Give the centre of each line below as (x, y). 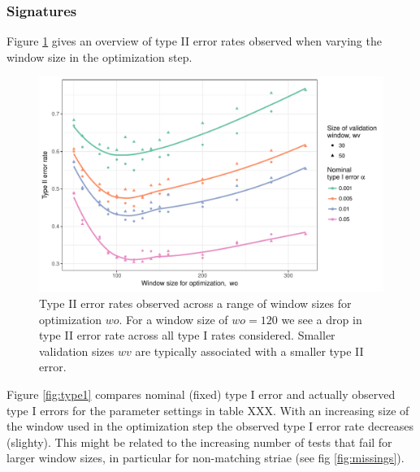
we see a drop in (322, 319)
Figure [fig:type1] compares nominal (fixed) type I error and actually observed (201, 394)
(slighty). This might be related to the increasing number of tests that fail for (199, 442)
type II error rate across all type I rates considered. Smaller (187, 335)
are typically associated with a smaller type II (249, 351)
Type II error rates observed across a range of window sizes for (195, 303)
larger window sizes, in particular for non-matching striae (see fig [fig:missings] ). (206, 458)
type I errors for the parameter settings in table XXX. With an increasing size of (208, 410)
